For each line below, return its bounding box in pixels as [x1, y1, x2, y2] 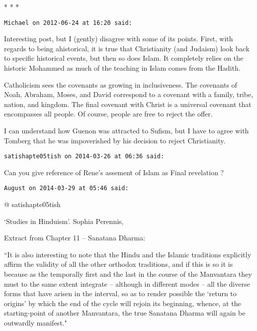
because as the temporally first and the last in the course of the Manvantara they [4, 269, 252, 279]
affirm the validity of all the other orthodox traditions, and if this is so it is [4, 259, 233, 269]
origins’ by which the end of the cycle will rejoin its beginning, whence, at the [4, 298, 241, 308]
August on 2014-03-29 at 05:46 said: [4, 185, 129, 192]
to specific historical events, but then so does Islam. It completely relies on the [4, 53, 244, 63]
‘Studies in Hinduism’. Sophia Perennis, [4, 216, 124, 226]
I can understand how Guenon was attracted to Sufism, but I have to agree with [4, 125, 249, 135]
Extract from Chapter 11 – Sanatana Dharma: [4, 232, 146, 243]
